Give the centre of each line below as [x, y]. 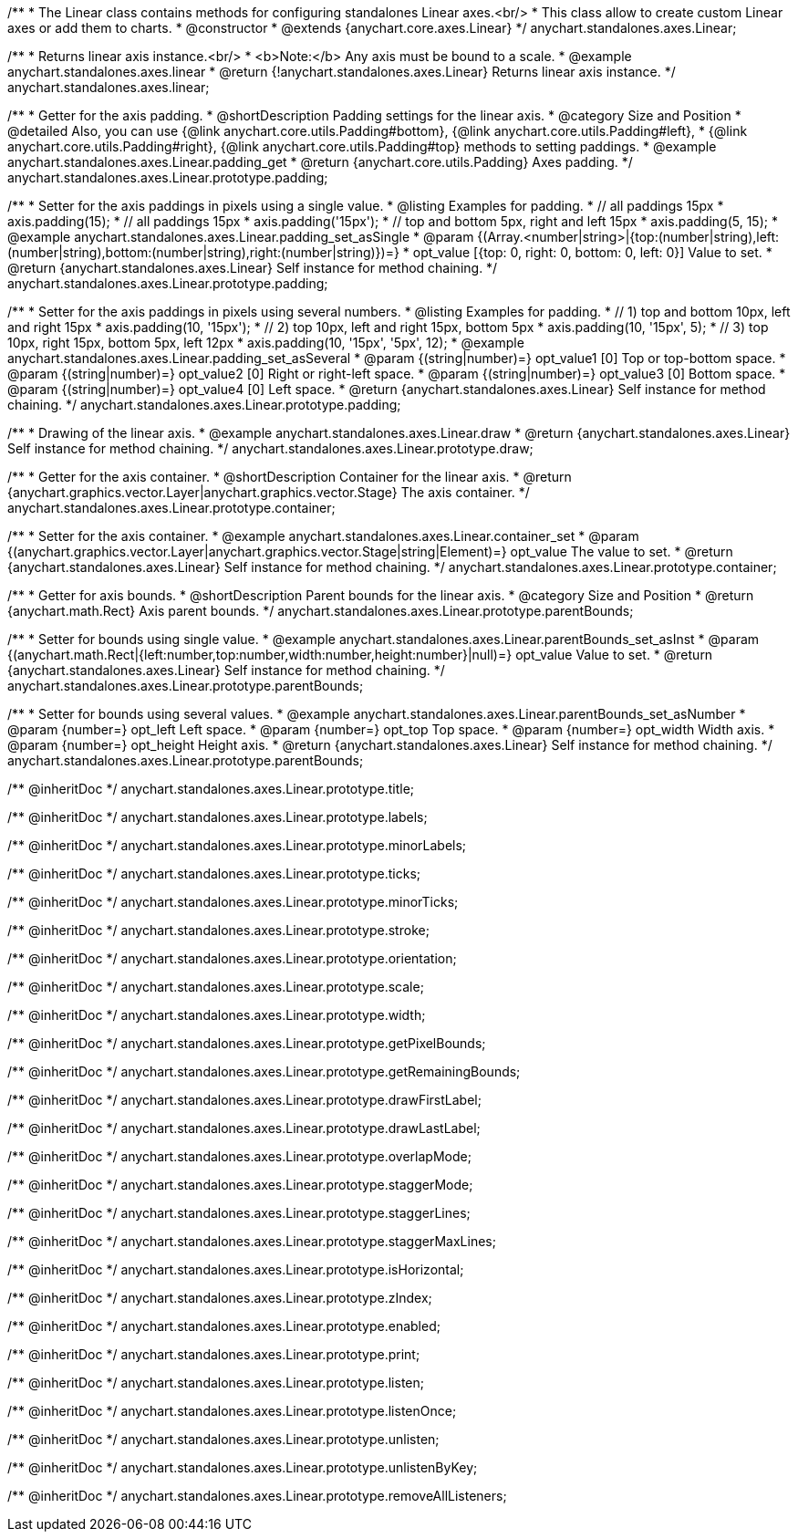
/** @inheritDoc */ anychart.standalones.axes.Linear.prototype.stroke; [218, 930]
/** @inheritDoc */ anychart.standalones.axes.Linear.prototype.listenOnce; [232, 1411]
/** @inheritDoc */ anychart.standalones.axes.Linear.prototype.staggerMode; [240, 1185]
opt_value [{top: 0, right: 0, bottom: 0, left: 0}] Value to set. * [592, 252]
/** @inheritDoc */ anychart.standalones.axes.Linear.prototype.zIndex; [220, 1298]
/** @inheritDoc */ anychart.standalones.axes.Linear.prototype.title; [211, 789]
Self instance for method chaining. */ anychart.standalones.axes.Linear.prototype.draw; [270, 448]
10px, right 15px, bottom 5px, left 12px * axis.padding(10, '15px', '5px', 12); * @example [266, 343]
